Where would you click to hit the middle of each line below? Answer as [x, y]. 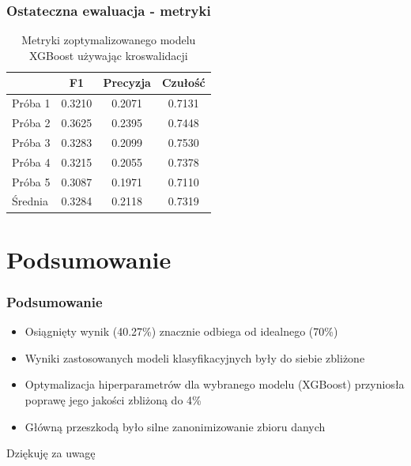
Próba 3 [31, 142]
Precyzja [127, 83]
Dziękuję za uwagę [51, 453]
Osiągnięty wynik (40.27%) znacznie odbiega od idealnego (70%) [181, 331]
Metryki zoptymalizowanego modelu [109, 40]
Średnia [30, 201]
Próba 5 [31, 181]
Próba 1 [31, 103]
